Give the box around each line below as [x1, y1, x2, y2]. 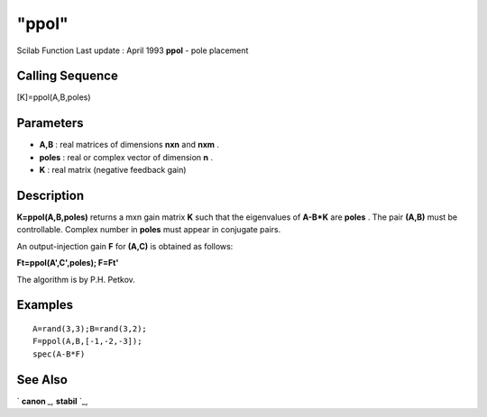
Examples [16, 297, 74, 313]
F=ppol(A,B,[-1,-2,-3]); [32, 336, 142, 347]
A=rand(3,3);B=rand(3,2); [32, 324, 148, 334]
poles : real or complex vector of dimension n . [39, 151, 214, 162]
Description [16, 187, 85, 203]
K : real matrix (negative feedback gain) [39, 165, 187, 176]
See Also [16, 372, 68, 387]
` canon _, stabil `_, [16, 395, 88, 406]
